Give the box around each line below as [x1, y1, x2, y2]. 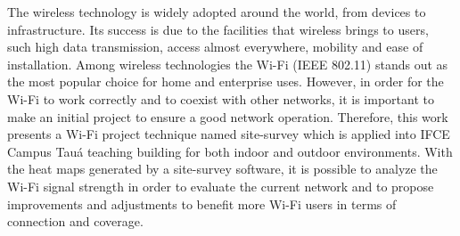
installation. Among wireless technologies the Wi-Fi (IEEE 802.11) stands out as [7, 54, 448, 73]
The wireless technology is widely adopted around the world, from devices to [7, 3, 426, 20]
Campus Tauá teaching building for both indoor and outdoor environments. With [7, 142, 453, 160]
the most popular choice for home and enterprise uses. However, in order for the [7, 72, 444, 91]
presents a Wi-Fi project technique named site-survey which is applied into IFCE [7, 125, 450, 143]
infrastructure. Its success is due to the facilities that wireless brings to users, [7, 20, 429, 38]
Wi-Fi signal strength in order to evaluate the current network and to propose [7, 176, 434, 195]
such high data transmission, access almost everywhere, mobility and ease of [7, 37, 423, 56]
